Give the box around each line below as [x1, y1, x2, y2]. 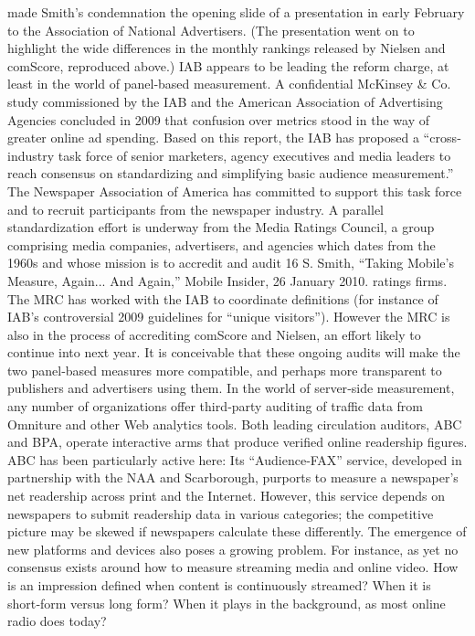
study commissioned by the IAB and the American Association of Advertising [7, 91, 443, 111]
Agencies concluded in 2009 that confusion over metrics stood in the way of [7, 110, 429, 129]
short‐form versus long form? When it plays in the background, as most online [7, 593, 446, 612]
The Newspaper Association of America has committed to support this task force [7, 181, 462, 200]
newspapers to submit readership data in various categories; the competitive [7, 503, 434, 523]
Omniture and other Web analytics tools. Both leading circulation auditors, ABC [7, 414, 462, 433]
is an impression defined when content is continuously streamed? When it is [7, 576, 431, 594]
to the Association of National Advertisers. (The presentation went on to [7, 20, 415, 39]
